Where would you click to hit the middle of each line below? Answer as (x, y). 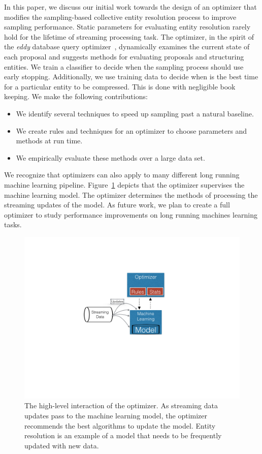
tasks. (13, 224)
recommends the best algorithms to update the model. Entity (120, 425)
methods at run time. (49, 141)
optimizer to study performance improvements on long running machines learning (131, 214)
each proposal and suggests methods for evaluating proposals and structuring (124, 56)
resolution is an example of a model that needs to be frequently (123, 435)
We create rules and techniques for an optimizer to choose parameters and (132, 130)
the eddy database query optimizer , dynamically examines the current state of (127, 47)
